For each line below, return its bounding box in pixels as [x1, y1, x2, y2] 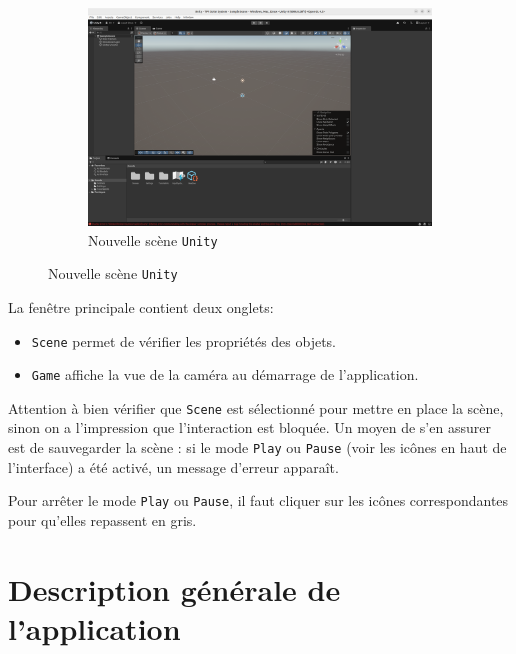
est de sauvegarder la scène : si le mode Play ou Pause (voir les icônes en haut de [8, 437, 507, 458]
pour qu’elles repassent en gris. [8, 509, 197, 530]
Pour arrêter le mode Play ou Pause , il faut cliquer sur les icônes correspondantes [8, 490, 509, 511]
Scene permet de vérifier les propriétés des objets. [31, 330, 337, 351]
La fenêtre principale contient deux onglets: [8, 296, 274, 317]
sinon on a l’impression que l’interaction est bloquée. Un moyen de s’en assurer [8, 417, 491, 438]
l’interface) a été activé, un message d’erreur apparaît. [8, 456, 339, 477]
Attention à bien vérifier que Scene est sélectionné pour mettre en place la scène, [8, 397, 504, 418]
